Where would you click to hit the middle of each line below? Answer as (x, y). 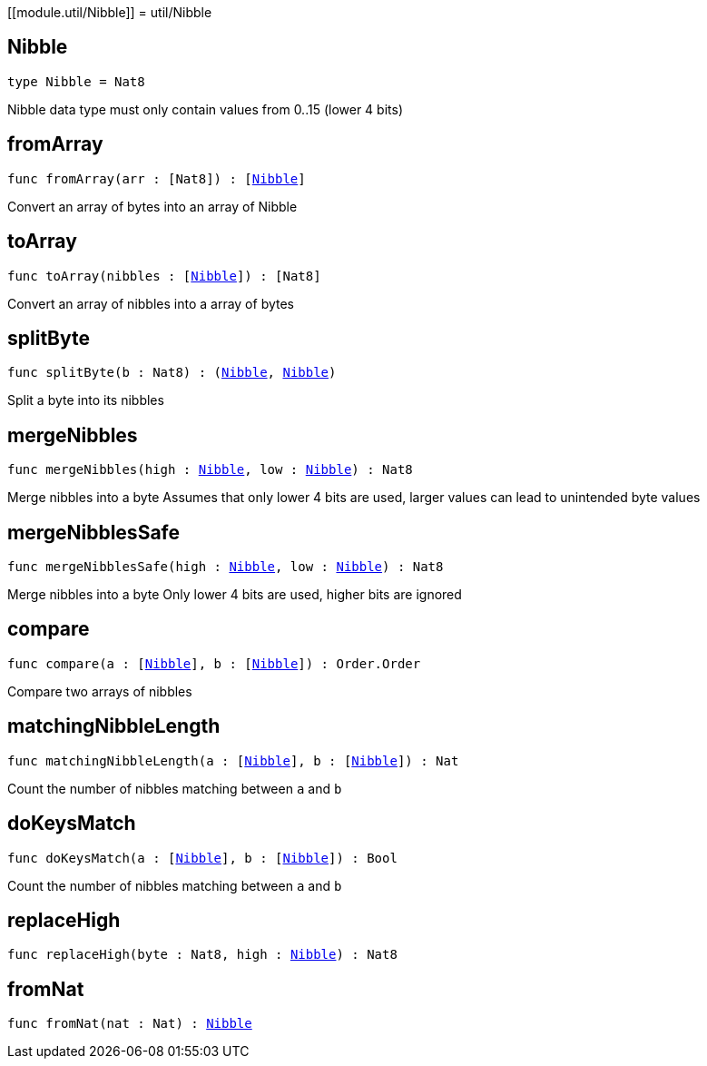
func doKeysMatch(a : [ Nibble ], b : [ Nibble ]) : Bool (202, 858)
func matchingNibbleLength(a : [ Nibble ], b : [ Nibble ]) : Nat (233, 760)
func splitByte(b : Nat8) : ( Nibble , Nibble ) (172, 373)
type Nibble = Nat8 (76, 81)
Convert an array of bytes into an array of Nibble (152, 206)
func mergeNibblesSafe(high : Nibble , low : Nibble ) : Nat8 (226, 567)
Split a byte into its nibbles (86, 400)
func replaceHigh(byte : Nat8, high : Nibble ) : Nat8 (202, 955)
